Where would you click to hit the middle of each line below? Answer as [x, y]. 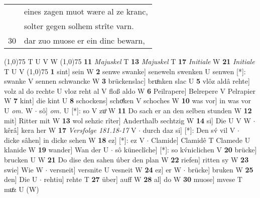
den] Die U [21, 179]
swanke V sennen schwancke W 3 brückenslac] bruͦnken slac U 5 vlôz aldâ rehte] [127, 81]
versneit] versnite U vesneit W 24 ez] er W [115, 169]
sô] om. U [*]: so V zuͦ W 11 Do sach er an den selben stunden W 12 [146, 110]
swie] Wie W [24, 169]
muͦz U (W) [22, 189]
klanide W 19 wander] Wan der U [56, 150]
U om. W [19, 110]
